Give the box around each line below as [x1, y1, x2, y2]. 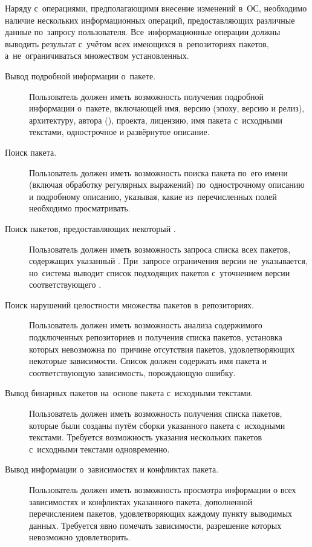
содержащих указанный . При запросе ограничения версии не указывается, [29, 254, 308, 267]
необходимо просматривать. [29, 202, 131, 214]
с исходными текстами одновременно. [29, 442, 170, 455]
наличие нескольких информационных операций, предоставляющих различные [5, 13, 295, 26]
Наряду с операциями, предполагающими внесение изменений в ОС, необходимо [5, 2, 307, 14]
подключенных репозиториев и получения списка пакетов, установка [29, 331, 282, 343]
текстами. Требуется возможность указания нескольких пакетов [29, 431, 262, 443]
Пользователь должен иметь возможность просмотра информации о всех [29, 483, 296, 496]
